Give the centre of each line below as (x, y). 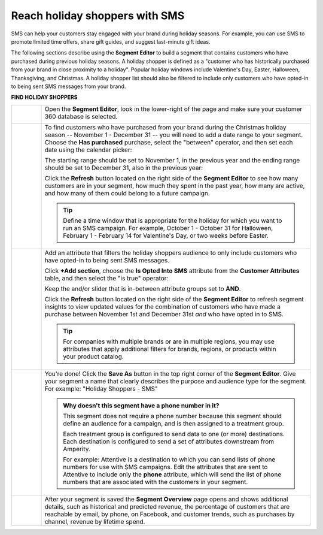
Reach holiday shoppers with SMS (98, 16)
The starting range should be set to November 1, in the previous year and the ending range (172, 160)
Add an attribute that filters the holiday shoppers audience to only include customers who (171, 253)
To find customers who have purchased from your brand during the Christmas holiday (165, 127)
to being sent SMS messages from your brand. (68, 86)
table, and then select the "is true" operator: (106, 278)
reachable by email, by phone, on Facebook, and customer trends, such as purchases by (170, 514)
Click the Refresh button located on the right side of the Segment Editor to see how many (171, 178)
